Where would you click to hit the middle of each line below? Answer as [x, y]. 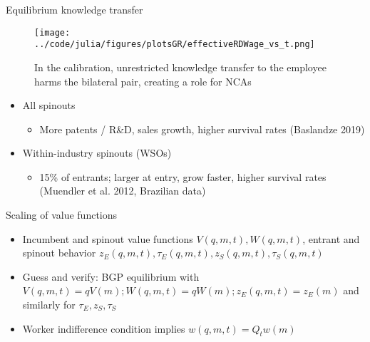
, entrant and [331, 238]
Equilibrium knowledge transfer [74, 9]
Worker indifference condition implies [104, 328]
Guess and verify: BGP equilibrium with [111, 276]
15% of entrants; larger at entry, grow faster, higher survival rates [183, 176]
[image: [52, 32]
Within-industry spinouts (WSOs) [97, 153]
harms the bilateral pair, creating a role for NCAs [143, 81]
